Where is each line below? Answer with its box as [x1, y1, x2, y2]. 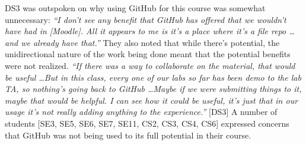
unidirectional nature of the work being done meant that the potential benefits [5, 48, 291, 60]
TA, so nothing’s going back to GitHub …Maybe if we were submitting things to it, [5, 83, 302, 95]
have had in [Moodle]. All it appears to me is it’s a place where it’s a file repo [5, 25, 286, 37]
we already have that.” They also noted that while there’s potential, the [21, 36, 280, 48]
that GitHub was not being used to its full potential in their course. [5, 128, 251, 141]
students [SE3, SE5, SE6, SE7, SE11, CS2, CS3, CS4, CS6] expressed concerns [5, 117, 289, 129]
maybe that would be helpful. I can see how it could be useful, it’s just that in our [5, 94, 298, 106]
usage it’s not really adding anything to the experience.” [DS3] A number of [5, 106, 278, 118]
